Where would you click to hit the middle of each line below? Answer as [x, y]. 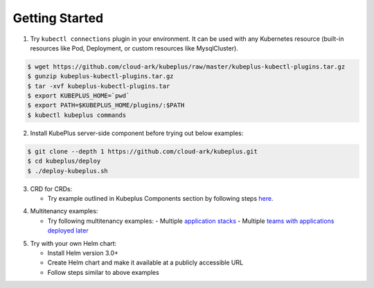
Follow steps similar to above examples [103, 272]
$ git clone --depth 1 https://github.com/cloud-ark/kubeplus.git [142, 151]
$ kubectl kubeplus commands [77, 115]
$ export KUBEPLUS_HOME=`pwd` [79, 96]
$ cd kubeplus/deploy [64, 161]
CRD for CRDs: [51, 189]
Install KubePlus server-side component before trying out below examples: [137, 133]
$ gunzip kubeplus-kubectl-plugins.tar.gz [100, 76]
